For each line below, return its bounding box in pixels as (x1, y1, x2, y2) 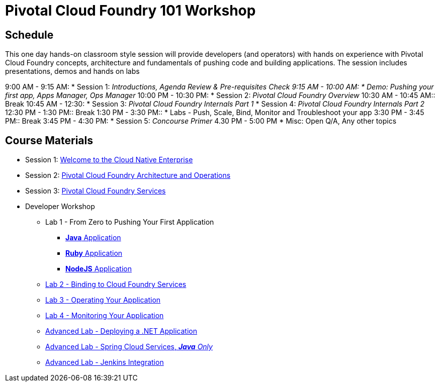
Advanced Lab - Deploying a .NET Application (45, 327, 197, 336)
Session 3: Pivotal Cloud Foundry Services (25, 186, 166, 196)
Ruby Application (65, 249, 123, 258)
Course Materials (5, 134, 94, 147)
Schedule (5, 28, 54, 41)
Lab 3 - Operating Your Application (45, 296, 161, 305)
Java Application (65, 233, 121, 242)
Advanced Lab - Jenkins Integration (45, 358, 164, 367)
